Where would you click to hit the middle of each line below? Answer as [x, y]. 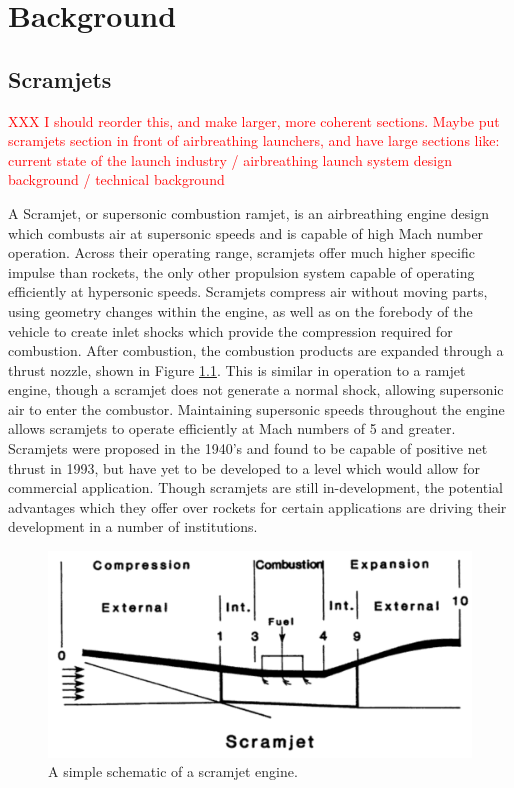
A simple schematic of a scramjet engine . [173, 771]
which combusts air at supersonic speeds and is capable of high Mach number [246, 232]
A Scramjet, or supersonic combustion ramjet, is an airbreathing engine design [248, 212]
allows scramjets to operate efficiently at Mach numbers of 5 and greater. [232, 428]
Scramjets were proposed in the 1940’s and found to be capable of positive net [248, 448]
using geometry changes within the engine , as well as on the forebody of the [240, 310]
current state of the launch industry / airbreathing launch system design [230, 159]
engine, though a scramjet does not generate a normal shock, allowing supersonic [256, 389]
